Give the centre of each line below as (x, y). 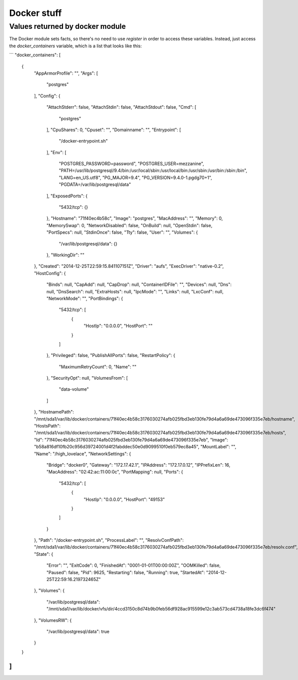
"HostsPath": (47, 426)
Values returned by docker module (68, 26)
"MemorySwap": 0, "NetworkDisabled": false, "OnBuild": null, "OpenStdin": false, (129, 225)
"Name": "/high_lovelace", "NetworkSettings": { (82, 454)
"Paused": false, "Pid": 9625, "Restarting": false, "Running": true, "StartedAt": (126, 572)
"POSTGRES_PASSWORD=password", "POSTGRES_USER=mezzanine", (132, 164)
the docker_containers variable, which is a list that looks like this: (75, 46)
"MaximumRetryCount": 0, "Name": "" (98, 367)
